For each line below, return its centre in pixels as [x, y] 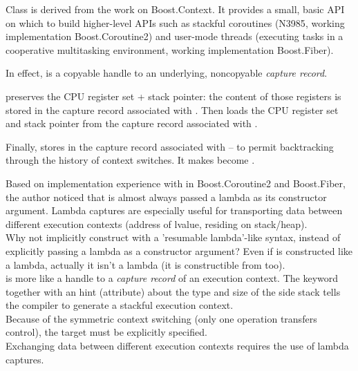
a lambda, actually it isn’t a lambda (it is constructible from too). [145, 264]
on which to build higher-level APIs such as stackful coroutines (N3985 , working [175, 22]
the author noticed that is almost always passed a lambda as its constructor [166, 197]
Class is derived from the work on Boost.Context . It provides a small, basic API [175, 9]
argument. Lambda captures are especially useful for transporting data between [174, 210]
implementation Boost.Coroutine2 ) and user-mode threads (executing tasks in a [175, 36]
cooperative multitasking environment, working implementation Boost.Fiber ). [170, 49]
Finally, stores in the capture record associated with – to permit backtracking [170, 146]
